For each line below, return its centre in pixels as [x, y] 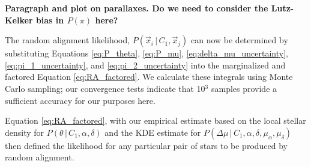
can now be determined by [239, 40]
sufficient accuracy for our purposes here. [80, 100]
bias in [50, 20]
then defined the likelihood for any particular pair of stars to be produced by [146, 145]
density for [25, 132]
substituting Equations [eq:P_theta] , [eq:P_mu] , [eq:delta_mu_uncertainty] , [146, 53]
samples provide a [244, 88]
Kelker [19, 20]
